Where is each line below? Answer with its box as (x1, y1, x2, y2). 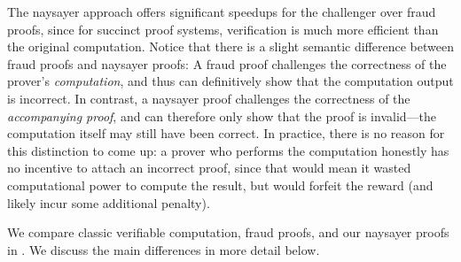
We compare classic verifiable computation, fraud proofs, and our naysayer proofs (7, 223, 449, 242)
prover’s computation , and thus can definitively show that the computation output (7, 72, 454, 90)
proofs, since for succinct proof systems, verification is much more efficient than (7, 19, 439, 38)
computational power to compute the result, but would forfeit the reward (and (7, 175, 434, 194)
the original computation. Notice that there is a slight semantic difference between (7, 37, 454, 56)
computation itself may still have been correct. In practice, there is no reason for (7, 124, 445, 143)
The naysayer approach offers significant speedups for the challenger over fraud (7, 3, 436, 20)
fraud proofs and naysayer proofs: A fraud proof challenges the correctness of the (7, 54, 447, 73)
